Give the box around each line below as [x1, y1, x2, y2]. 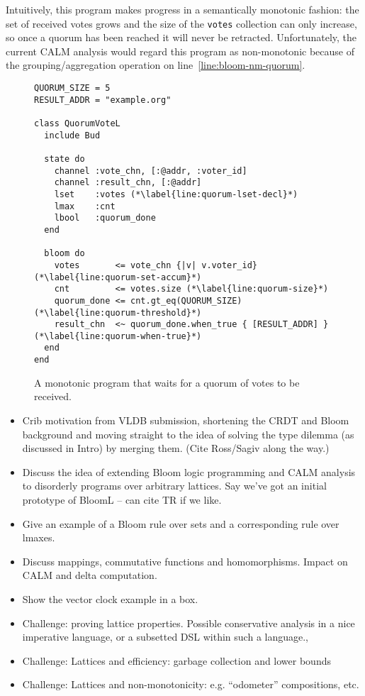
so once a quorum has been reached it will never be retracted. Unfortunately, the [6, 30, 357, 45]
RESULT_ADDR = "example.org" [34, 94, 172, 105]
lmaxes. [22, 530, 55, 545]
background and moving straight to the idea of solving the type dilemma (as [22, 426, 354, 441]
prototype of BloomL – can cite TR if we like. [22, 492, 222, 507]
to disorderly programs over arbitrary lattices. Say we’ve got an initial [22, 478, 327, 493]
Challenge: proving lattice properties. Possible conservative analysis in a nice [22, 615, 355, 630]
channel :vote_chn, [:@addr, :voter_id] [54, 165, 247, 176]
